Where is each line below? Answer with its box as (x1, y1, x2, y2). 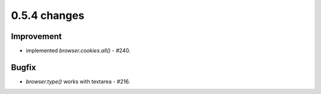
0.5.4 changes (11, 9, 84, 22)
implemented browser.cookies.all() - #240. (26, 47, 131, 54)
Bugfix (11, 62, 36, 72)
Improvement (11, 31, 62, 41)
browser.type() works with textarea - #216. (26, 77, 130, 85)
